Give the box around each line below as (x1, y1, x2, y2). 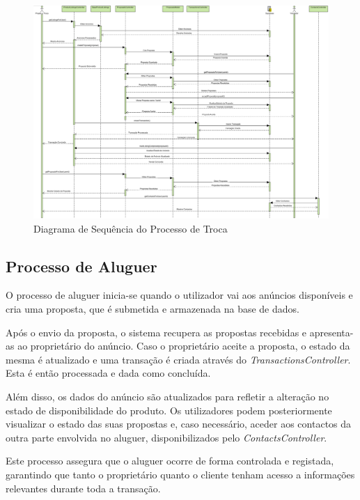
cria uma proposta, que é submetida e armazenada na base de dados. (6, 301, 299, 315)
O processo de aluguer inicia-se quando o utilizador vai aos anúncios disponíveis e (6, 288, 353, 302)
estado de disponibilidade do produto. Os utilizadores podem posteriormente (6, 403, 332, 417)
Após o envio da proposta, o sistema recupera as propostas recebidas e (6, 325, 307, 339)
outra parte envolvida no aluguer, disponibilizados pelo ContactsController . (6, 430, 327, 444)
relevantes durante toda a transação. (6, 481, 161, 495)
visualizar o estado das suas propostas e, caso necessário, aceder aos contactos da (6, 416, 352, 431)
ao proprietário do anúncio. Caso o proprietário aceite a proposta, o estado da (17, 338, 350, 353)
